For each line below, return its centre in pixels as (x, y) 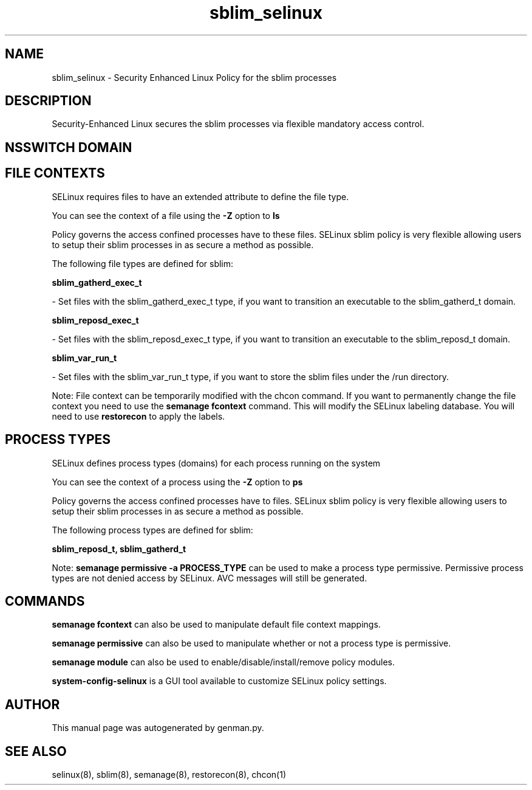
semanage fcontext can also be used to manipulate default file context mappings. (216, 625)
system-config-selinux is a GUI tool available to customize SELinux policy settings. (219, 681)
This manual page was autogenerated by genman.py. (158, 728)
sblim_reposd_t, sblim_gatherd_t (119, 549)
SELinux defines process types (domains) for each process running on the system (216, 463)
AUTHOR (32, 704)
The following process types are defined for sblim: (152, 530)
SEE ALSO (36, 751)
